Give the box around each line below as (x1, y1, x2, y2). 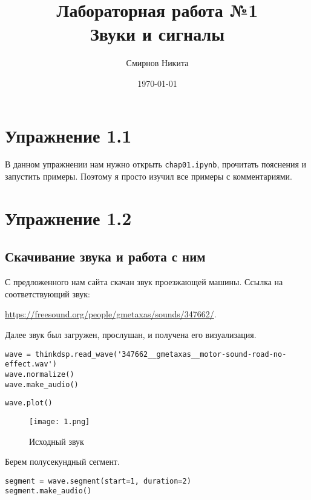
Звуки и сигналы (90, 21, 224, 46)
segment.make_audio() (5, 487, 92, 496)
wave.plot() (5, 399, 53, 408)
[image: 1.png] (29, 417, 90, 426)
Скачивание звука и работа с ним (5, 247, 206, 266)
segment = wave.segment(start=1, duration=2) (5, 476, 191, 485)
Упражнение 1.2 (5, 205, 132, 230)
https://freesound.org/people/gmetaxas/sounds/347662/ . (5, 308, 217, 320)
